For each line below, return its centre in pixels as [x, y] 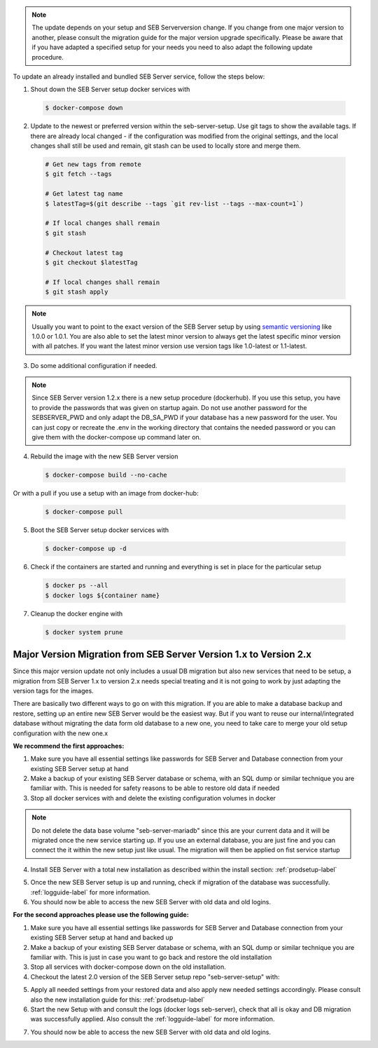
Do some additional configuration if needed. [94, 365]
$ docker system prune [84, 632]
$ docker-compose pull [84, 512]
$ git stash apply [77, 292]
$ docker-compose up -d [86, 549]
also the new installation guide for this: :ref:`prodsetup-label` [118, 1000]
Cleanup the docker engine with [76, 613]
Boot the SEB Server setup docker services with [100, 530]
